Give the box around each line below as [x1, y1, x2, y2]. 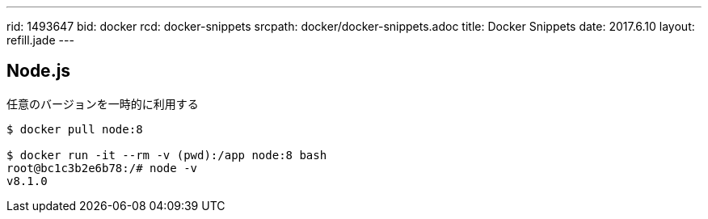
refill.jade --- [6, 33, 74, 47]
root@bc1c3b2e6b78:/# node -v [6, 161, 198, 175]
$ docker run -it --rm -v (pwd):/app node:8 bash [6, 148, 327, 162]
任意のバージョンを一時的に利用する [6, 96, 199, 111]
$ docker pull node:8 [6, 122, 143, 136]
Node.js [6, 61, 71, 82]
